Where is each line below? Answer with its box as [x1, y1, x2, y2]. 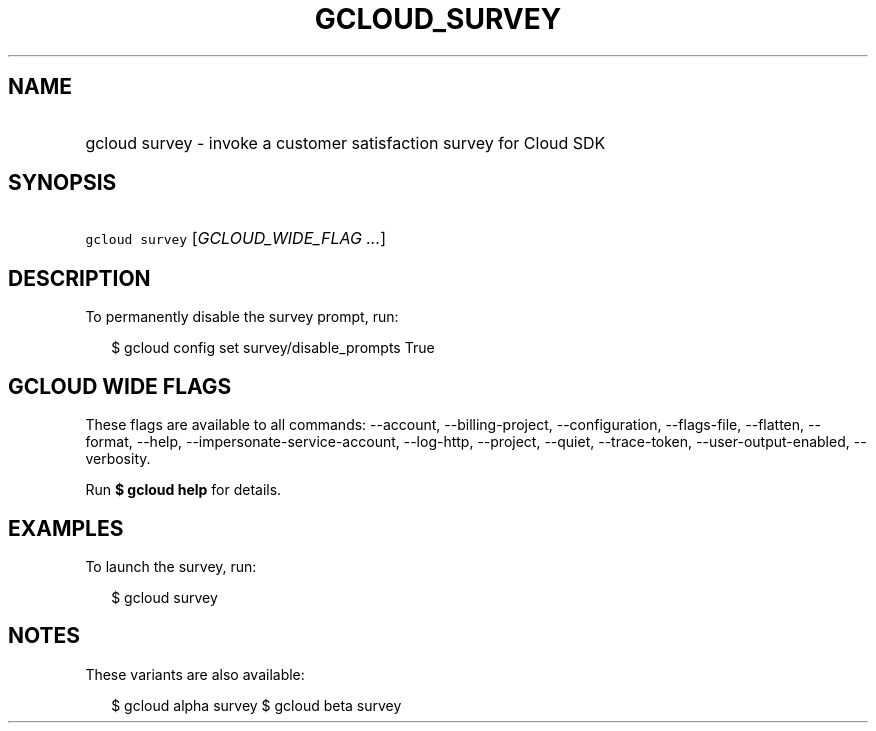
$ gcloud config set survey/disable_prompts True [111, 339, 435, 357]
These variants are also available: [85, 665, 305, 683]
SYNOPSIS [8, 170, 117, 196]
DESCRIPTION [8, 265, 151, 291]
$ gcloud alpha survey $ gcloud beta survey [111, 696, 402, 714]
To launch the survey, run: [85, 557, 257, 575]
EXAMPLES [8, 515, 124, 541]
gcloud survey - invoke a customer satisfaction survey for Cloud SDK [85, 132, 606, 153]
